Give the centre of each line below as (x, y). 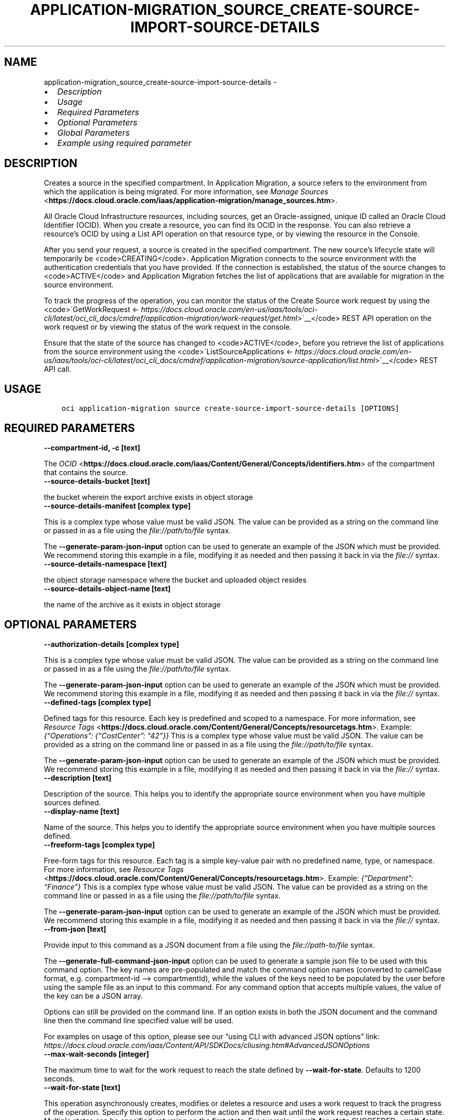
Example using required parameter (124, 143)
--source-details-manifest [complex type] (117, 506)
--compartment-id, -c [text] (92, 448)
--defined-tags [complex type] (97, 702)
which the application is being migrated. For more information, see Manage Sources (186, 192)
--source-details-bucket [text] (97, 481)
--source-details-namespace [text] (105, 564)
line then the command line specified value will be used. (139, 1020)
